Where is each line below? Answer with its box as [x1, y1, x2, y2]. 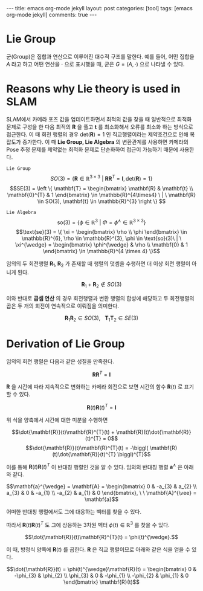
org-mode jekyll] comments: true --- [6, 11, 97, 18]
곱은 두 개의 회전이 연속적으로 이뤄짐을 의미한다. [6, 302, 120, 309]
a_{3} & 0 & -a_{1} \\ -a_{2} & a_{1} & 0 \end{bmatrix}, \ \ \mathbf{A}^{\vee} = [6, 489, 197, 497]
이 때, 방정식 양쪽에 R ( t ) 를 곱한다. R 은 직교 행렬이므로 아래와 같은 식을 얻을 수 [6, 546, 190, 554]
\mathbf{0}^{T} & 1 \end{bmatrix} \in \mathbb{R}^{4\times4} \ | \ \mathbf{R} [7, 191, 196, 198]
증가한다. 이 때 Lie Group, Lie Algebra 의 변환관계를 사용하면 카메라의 [22, 138, 188, 146]
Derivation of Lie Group [6, 337, 125, 350]
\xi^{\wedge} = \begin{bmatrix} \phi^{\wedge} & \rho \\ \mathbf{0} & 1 [14, 241, 188, 248]
